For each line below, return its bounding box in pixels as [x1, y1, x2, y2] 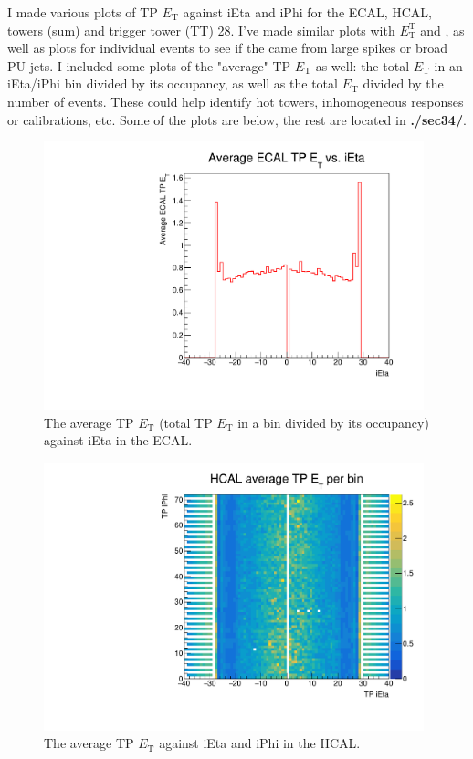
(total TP [159, 412, 213, 431]
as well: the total [315, 56, 410, 75]
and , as [420, 20, 465, 39]
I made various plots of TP [7, 3, 158, 21]
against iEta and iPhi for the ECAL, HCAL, [183, 3, 432, 21]
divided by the [363, 74, 444, 93]
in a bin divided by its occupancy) [237, 412, 429, 431]
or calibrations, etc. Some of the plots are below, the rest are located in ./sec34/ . [7, 109, 467, 129]
